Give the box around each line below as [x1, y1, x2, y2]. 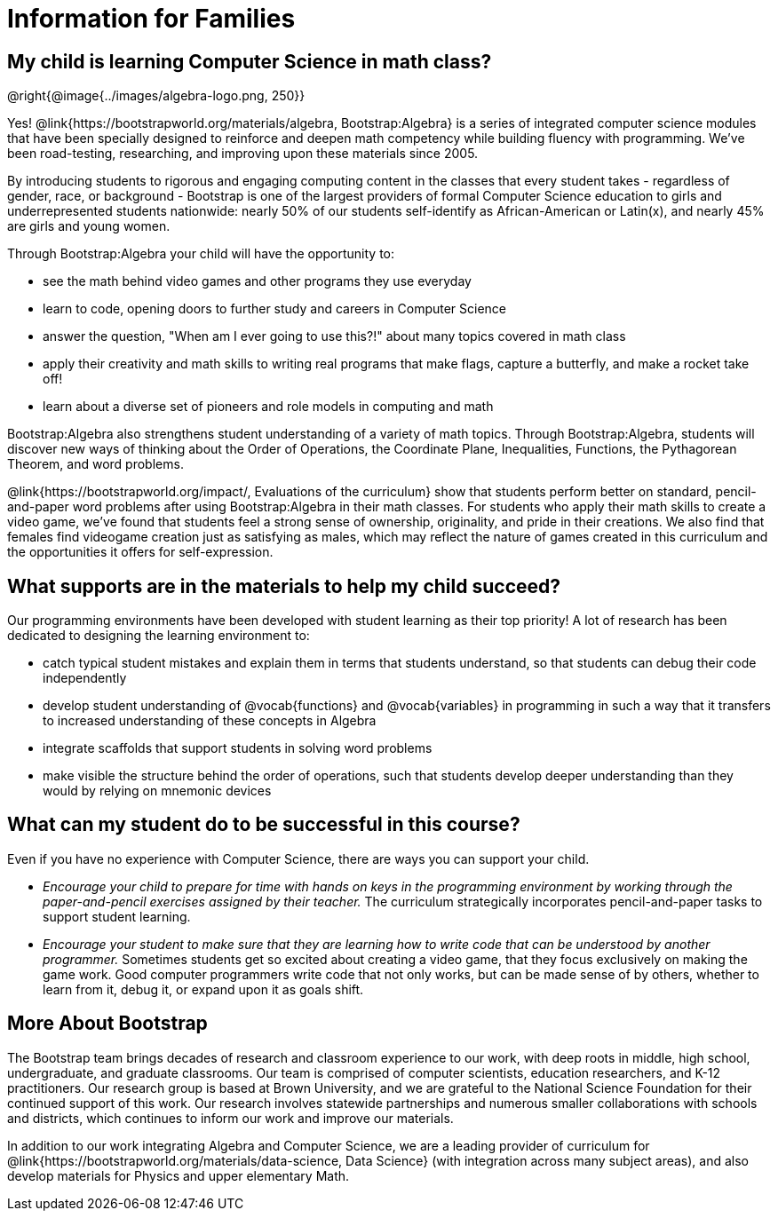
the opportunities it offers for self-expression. [7, 544, 274, 560]
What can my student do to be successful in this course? [7, 813, 520, 836]
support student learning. [43, 908, 191, 924]
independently [43, 670, 127, 686]
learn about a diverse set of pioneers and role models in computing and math [43, 399, 494, 415]
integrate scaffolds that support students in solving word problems [43, 740, 433, 756]
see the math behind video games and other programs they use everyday [43, 273, 472, 289]
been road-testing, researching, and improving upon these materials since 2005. [7, 146, 479, 162]
